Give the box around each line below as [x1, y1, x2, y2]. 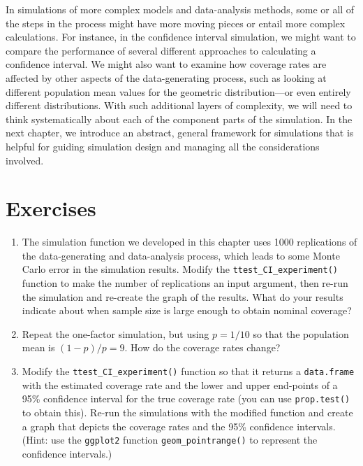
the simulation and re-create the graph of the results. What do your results [22, 289, 343, 304]
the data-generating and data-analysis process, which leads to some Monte [22, 248, 340, 262]
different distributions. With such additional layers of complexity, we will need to [6, 98, 353, 113]
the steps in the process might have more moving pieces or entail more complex [6, 15, 346, 30]
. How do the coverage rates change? [124, 340, 281, 355]
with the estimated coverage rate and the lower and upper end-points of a [22, 377, 338, 392]
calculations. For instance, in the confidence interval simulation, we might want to [6, 29, 356, 44]
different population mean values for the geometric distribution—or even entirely [6, 84, 351, 99]
